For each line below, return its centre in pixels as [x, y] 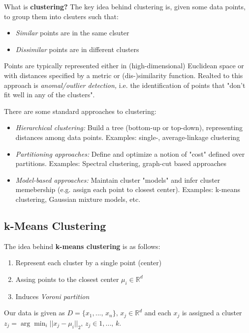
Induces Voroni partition [52, 296]
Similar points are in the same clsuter [72, 33]
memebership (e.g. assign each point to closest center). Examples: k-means [128, 189]
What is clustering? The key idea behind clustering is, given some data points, [125, 6]
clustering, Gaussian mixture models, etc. [78, 199]
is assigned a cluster [212, 313]
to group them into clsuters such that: [61, 16]
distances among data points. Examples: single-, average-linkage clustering [128, 137]
